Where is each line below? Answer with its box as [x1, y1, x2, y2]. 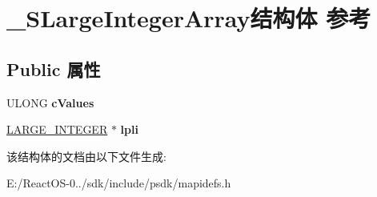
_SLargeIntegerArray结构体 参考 [6, 2, 371, 34]
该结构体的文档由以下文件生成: [6, 147, 166, 164]
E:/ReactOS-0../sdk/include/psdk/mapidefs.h [6, 175, 231, 191]
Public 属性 [6, 56, 101, 81]
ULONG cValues [6, 94, 94, 111]
